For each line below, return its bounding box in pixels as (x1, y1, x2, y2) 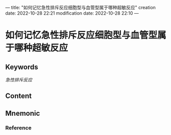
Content (5, 92, 32, 100)
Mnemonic (5, 109, 40, 118)
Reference (5, 124, 32, 131)
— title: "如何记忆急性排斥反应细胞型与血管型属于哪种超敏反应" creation (5, 5, 156, 10)
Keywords (5, 62, 38, 71)
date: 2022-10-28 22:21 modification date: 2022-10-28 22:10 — (5, 10, 139, 16)
